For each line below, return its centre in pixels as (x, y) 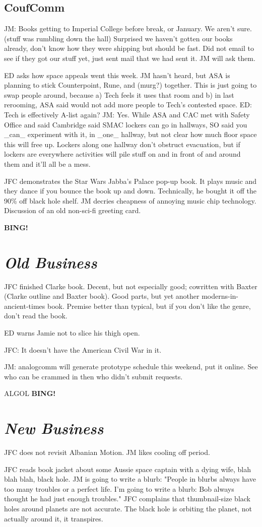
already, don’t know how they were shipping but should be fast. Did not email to (129, 48)
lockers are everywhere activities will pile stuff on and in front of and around (122, 154)
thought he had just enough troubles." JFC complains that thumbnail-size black (127, 499)
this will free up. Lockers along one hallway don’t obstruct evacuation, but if (122, 144)
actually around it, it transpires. (54, 518)
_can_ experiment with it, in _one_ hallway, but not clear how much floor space (130, 134)
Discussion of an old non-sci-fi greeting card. (73, 210)
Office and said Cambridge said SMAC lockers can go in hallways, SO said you (126, 124)
